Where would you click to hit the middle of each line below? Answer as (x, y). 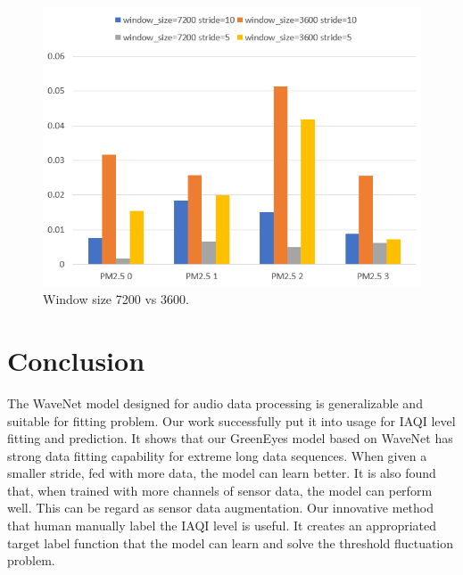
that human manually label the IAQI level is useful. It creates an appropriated (222, 526)
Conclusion (76, 360)
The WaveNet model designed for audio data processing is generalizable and (215, 402)
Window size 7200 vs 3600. (116, 299)
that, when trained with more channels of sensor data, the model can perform (220, 490)
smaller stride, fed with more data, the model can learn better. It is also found (222, 473)
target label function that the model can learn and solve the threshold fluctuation (231, 542)
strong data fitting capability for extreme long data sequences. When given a (217, 455)
